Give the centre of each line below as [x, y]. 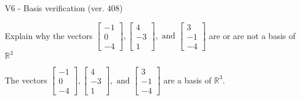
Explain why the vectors [49, 35]
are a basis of [187, 80]
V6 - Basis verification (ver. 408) [64, 8]
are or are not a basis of [252, 35]
